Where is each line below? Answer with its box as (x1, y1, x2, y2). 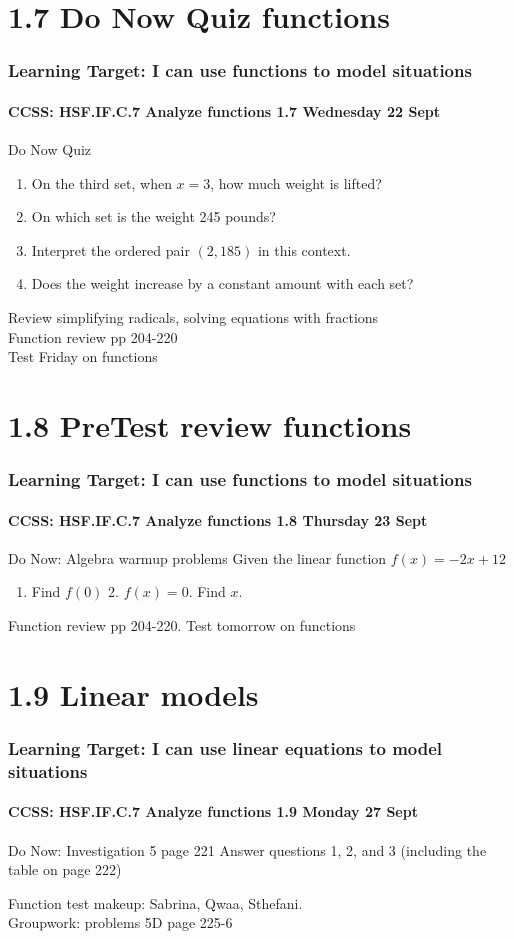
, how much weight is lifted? (210, 172, 382, 193)
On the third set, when (31, 172, 172, 193)
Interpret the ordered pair (31, 239, 190, 260)
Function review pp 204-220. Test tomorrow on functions (8, 614, 356, 635)
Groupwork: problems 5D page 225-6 (8, 912, 233, 933)
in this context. (257, 239, 351, 260)
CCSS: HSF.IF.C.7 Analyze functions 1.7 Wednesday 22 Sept (8, 100, 440, 121)
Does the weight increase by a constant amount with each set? (31, 273, 414, 294)
